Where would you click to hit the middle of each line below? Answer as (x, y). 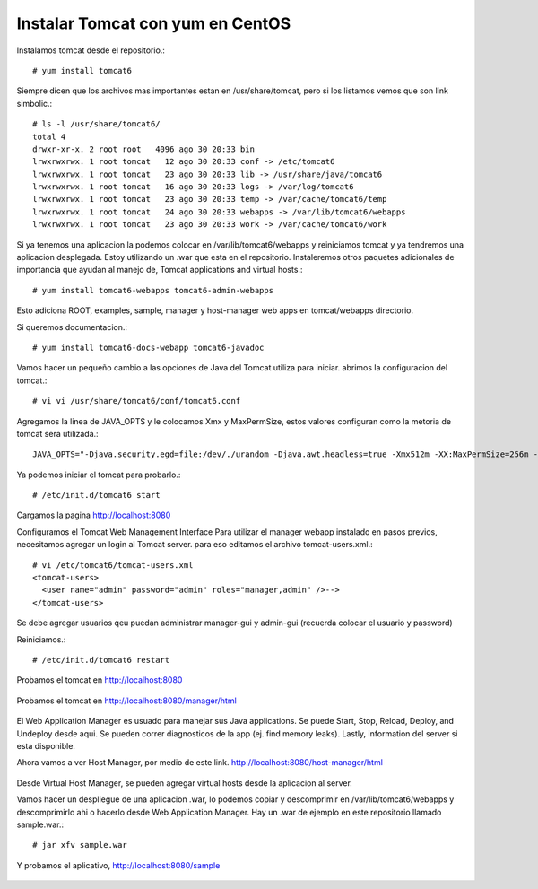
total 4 (49, 136)
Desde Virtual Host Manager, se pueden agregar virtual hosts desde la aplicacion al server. (185, 783)
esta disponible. (46, 745)
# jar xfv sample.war (80, 845)
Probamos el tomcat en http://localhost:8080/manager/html (126, 701)
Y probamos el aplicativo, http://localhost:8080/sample (118, 865)
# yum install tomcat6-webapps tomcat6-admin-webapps (153, 290)
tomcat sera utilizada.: (57, 433)
